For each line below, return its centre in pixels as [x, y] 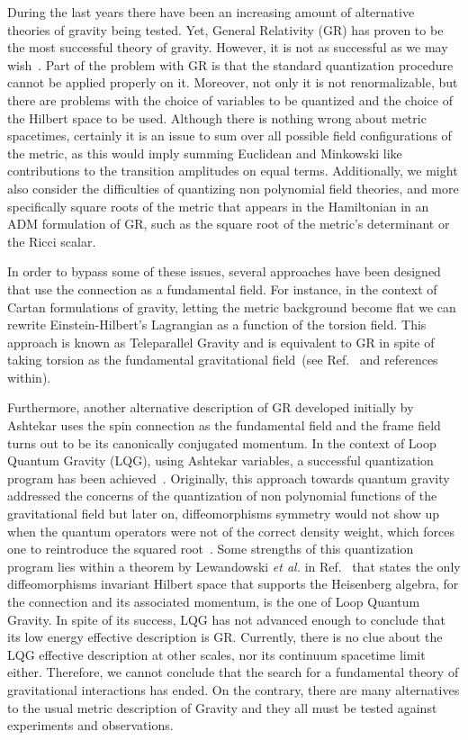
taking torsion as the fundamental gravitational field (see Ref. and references [223, 360]
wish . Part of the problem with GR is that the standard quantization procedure [230, 64]
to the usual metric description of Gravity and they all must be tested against [222, 707]
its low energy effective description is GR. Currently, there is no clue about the [225, 637]
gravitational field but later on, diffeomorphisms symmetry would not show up [223, 514]
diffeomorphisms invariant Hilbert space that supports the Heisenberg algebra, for [233, 584]
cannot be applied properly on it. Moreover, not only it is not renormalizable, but [233, 82]
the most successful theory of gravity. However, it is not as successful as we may [228, 47]
